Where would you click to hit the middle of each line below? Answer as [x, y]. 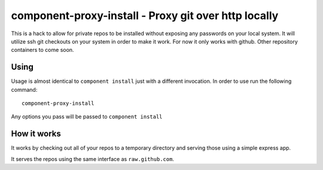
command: [24, 89]
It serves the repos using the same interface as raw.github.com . [93, 159]
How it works [36, 134]
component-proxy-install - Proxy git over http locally [145, 16]
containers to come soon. [42, 50]
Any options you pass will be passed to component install [87, 117]
